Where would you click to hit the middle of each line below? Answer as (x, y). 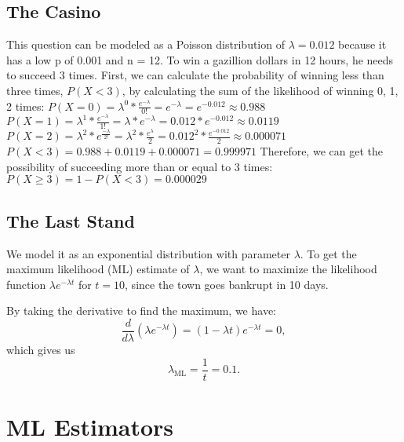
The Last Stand (71, 220)
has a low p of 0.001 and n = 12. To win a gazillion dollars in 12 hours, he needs (200, 59)
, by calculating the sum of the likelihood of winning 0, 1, (260, 90)
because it (362, 44)
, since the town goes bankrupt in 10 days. (227, 284)
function (26, 284)
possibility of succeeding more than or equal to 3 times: (140, 166)
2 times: (25, 106)
